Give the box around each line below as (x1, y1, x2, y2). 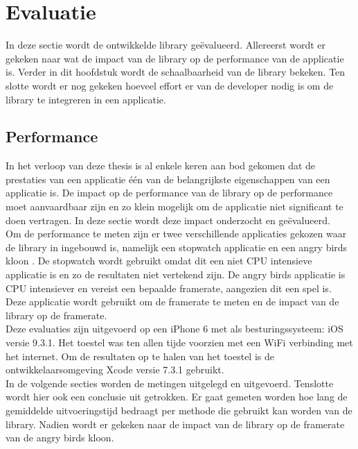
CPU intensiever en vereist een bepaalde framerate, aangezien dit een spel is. (6, 280, 332, 295)
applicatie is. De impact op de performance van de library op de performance (6, 185, 333, 200)
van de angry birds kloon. (6, 430, 114, 445)
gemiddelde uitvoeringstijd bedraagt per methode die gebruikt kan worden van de (6, 403, 352, 417)
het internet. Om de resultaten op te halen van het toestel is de (6, 348, 274, 363)
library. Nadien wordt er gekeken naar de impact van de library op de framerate (6, 416, 345, 431)
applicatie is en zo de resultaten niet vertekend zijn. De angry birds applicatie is (6, 267, 346, 282)
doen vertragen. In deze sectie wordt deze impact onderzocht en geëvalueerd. (6, 212, 330, 227)
